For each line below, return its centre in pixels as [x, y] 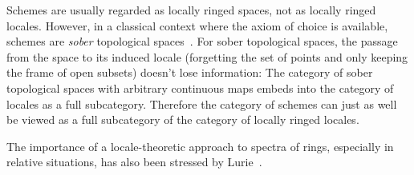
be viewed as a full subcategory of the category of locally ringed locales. [183, 119]
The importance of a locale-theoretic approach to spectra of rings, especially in [200, 146]
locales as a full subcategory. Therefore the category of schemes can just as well [202, 103]
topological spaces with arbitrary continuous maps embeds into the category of [200, 87]
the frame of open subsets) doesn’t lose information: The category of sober [190, 72]
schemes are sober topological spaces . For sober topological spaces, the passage [202, 41]
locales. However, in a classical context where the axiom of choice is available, [197, 25]
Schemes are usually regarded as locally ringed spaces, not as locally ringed [191, 10]
